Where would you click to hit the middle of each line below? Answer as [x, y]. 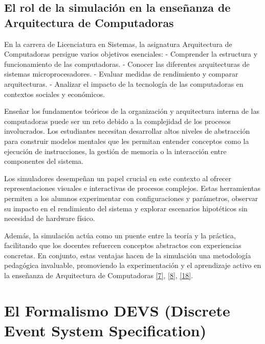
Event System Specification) [105, 330]
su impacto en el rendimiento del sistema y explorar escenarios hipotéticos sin [126, 208]
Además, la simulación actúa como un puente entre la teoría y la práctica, [120, 235]
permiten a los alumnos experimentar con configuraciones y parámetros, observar [131, 198]
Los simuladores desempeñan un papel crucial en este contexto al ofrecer [118, 178]
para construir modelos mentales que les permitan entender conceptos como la [127, 141]
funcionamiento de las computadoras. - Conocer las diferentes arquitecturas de [127, 64]
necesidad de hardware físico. [50, 218]
